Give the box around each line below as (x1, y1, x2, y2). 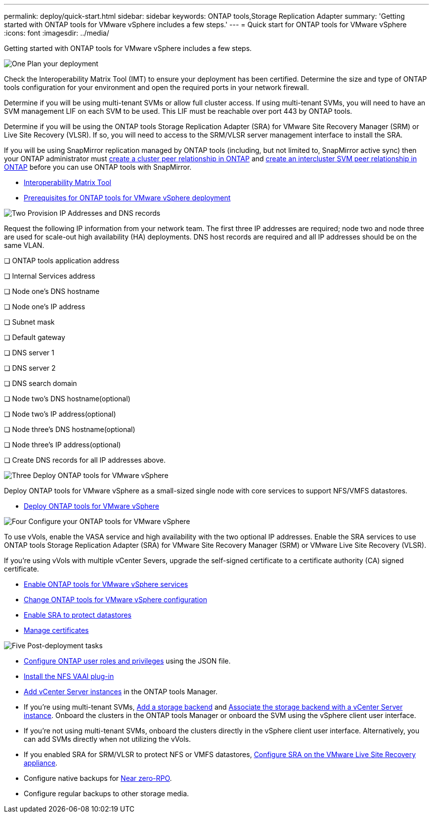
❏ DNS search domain (4, 379, 77, 387)
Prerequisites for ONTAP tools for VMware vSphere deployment (24, 193, 231, 202)
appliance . (24, 759, 58, 767)
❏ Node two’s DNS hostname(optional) (4, 394, 130, 403)
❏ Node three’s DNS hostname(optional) (4, 425, 135, 433)
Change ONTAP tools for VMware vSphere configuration (24, 595, 207, 604)
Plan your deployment (27, 59, 98, 68)
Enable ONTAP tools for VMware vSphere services (24, 580, 188, 588)
